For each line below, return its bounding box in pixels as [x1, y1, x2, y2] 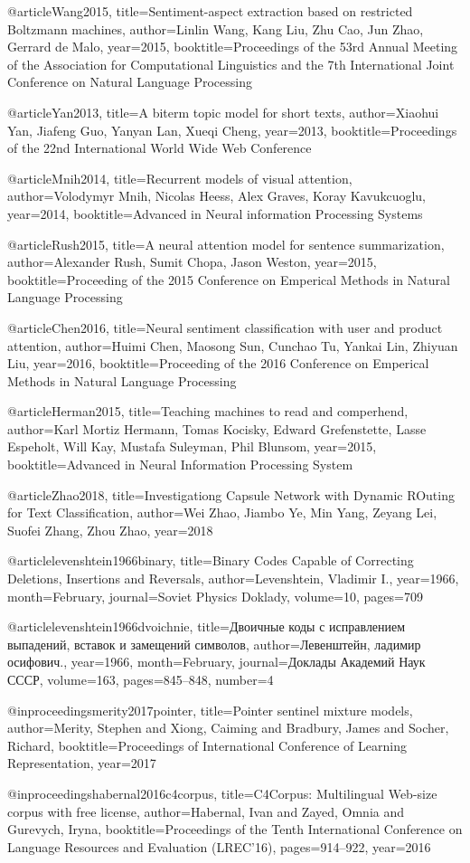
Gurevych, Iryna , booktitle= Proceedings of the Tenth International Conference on [7, 820, 463, 839]
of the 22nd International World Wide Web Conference [7, 138, 312, 157]
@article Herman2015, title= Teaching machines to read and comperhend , [7, 402, 409, 421]
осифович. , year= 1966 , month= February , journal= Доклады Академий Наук [7, 652, 426, 671]
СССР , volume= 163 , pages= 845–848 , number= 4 [7, 670, 274, 688]
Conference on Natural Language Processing [7, 72, 252, 91]
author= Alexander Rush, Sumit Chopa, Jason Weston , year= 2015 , [7, 252, 377, 271]
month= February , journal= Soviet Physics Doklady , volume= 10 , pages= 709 [7, 586, 423, 605]
